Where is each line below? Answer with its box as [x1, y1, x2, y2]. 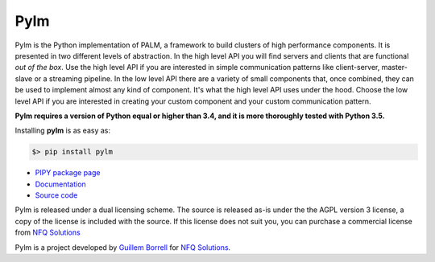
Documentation [35, 179, 86, 189]
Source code [35, 190, 78, 200]
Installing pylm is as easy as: [14, 125, 110, 136]
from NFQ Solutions [14, 227, 81, 237]
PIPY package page [35, 168, 101, 178]
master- [381, 63, 408, 72]
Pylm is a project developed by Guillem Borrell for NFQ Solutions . [14, 242, 231, 252]
